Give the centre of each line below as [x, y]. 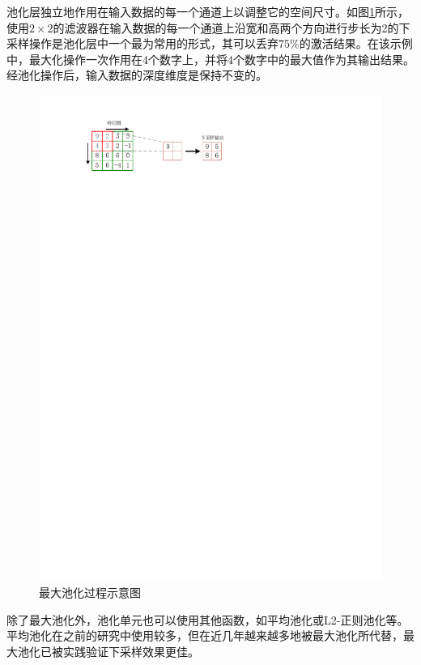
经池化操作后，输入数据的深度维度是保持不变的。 [137, 75]
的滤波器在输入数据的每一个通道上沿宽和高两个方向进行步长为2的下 [232, 27]
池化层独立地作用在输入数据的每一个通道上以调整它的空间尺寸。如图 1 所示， [208, 11]
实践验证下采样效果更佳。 [131, 651]
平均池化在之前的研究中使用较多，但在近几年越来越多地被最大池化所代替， [205, 635]
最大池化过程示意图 [90, 593]
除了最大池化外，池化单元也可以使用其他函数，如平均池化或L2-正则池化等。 [208, 619]
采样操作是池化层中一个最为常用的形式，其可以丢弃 [142, 43]
